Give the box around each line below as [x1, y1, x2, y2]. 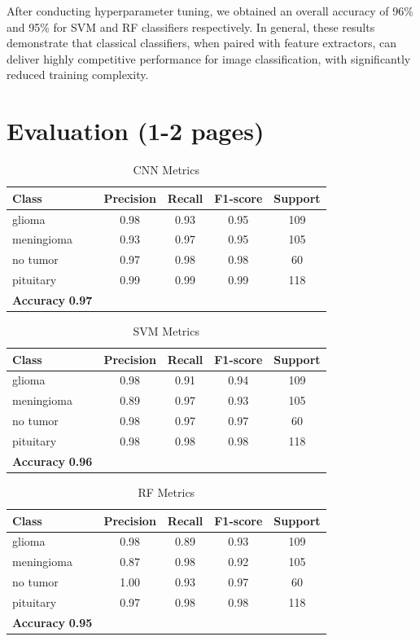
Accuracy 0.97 [12, 291, 93, 308]
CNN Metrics [133, 161, 199, 178]
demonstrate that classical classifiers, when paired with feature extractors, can [7, 34, 397, 51]
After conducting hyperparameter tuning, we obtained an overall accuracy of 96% [7, 2, 413, 19]
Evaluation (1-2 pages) [7, 114, 265, 147]
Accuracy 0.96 [12, 452, 93, 469]
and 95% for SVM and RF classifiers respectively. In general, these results [7, 18, 375, 35]
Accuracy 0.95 [12, 613, 93, 630]
